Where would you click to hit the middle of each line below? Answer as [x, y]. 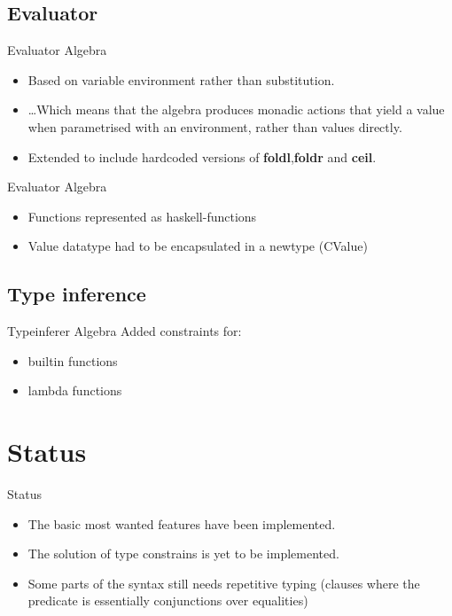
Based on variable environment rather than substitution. [181, 79]
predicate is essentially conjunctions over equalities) [168, 600]
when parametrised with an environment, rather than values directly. [215, 126]
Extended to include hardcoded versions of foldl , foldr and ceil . [202, 156]
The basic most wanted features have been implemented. [182, 523]
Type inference [77, 294]
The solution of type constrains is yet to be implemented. [183, 554]
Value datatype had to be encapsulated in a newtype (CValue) [198, 246]
